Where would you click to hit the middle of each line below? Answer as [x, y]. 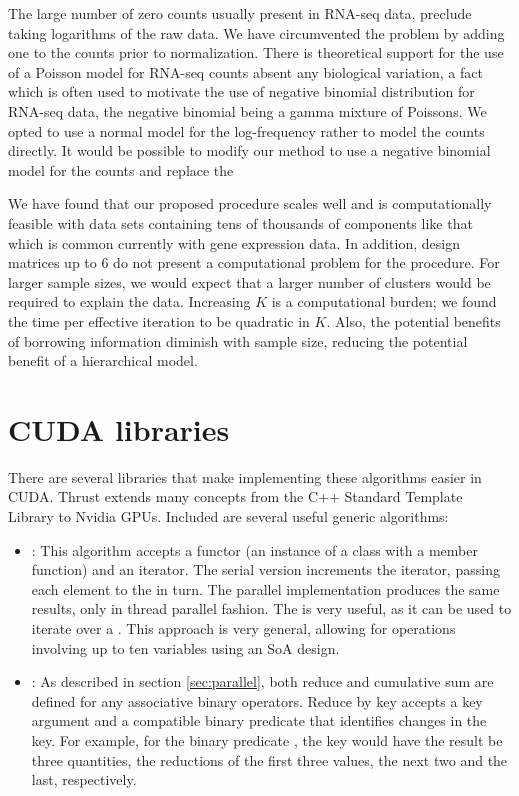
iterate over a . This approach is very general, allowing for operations [243, 627]
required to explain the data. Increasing [129, 301]
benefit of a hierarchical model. [103, 360]
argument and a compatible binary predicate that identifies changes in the [259, 720]
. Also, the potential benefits [413, 320]
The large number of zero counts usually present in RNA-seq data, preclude [240, 13]
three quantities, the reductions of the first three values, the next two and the [269, 759]
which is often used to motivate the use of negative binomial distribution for [241, 91]
